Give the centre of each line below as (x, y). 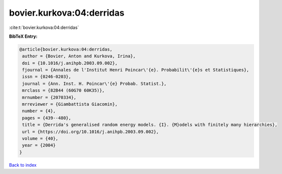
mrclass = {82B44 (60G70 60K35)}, (63, 90)
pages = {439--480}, (47, 118)
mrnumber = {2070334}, (49, 97)
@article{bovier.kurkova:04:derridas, (66, 49)
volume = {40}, (40, 138)
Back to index (23, 165)
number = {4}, (39, 111)
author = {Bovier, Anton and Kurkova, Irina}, (79, 56)
